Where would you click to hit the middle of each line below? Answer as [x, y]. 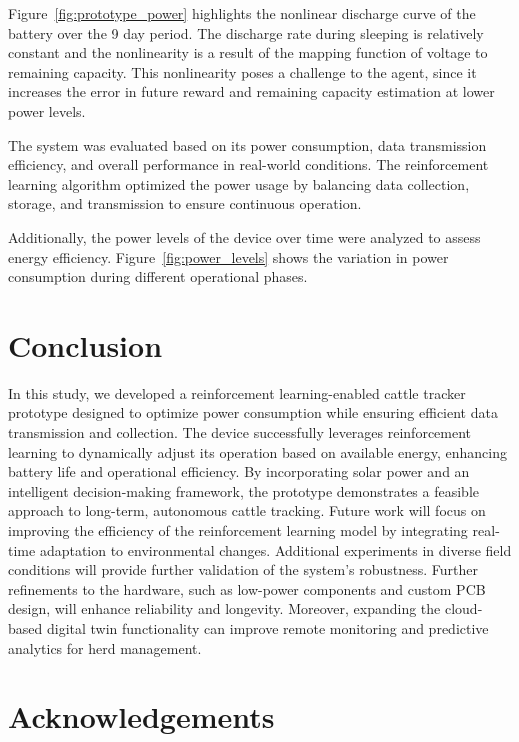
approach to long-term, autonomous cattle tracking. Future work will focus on [247, 510]
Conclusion [85, 344]
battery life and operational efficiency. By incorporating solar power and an [239, 471]
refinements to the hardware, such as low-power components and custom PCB [247, 588]
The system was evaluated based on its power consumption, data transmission [247, 144]
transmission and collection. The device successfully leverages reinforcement [240, 432]
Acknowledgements [141, 716]
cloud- [463, 608]
